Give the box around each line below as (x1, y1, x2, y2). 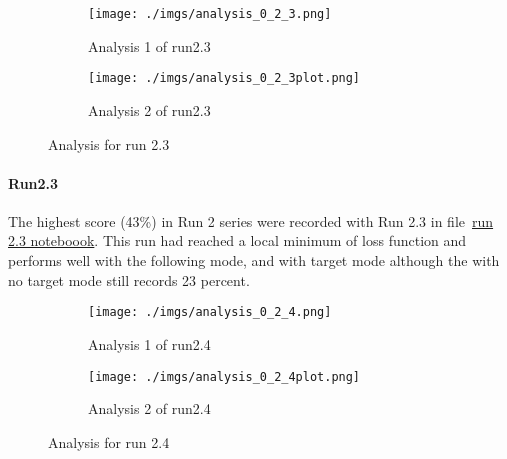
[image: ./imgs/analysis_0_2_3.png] (88, 7, 332, 21)
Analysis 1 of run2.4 (88, 333, 211, 354)
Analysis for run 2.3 (48, 133, 170, 154)
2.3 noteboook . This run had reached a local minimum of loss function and (8, 230, 467, 251)
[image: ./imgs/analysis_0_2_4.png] (88, 305, 332, 320)
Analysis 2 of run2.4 (88, 398, 211, 419)
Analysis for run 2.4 (48, 431, 170, 452)
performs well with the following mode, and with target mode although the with (8, 250, 500, 271)
